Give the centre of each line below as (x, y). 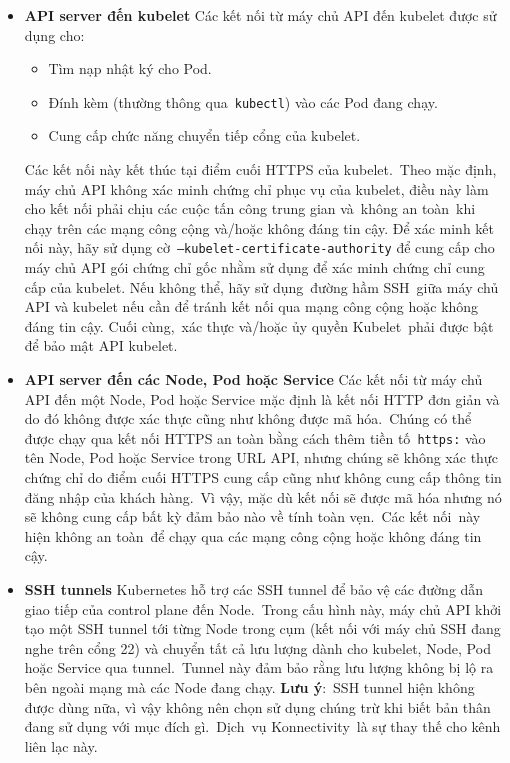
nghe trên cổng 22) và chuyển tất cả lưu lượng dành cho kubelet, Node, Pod (257, 647)
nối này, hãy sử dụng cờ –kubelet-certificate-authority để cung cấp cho (259, 247)
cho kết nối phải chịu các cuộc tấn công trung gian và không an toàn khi (250, 208)
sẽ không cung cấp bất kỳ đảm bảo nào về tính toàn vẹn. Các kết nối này (252, 516)
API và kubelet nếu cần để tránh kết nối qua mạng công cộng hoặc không (251, 306)
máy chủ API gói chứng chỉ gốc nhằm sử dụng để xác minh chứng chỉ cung (254, 267)
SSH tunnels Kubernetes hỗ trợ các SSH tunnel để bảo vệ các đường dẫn (254, 589)
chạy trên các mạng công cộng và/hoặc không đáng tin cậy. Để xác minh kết (259, 227)
